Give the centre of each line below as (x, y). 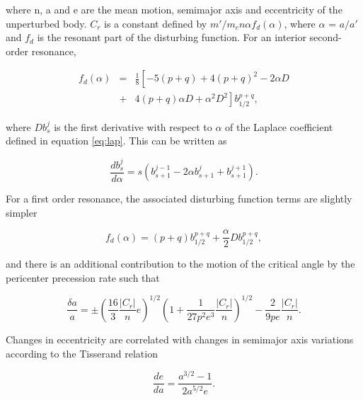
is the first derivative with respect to (133, 126)
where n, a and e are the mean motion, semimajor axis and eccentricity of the (174, 9)
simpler (22, 212)
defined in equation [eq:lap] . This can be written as (116, 141)
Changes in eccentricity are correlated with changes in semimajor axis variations (180, 339)
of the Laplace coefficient (279, 126)
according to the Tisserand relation (82, 353)
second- (325, 37)
